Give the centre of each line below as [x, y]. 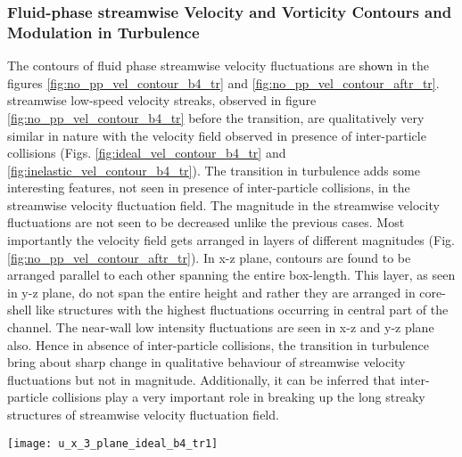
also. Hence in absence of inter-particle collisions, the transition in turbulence [219, 344]
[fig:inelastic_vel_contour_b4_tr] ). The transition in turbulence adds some [214, 170]
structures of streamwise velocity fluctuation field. [143, 415]
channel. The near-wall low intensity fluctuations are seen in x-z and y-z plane [221, 327]
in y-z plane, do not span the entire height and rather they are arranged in [211, 292]
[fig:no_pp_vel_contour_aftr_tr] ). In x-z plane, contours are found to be [209, 257]
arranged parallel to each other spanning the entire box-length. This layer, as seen [231, 275]
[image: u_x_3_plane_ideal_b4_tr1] [113, 443]
